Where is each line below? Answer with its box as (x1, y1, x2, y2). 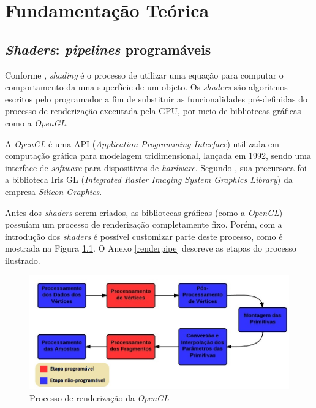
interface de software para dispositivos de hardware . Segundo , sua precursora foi (5, 161, 307, 174)
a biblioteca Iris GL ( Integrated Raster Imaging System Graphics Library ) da (5, 173, 293, 186)
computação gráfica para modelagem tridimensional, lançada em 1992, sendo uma (5, 149, 311, 162)
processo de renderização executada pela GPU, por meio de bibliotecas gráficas (5, 104, 301, 117)
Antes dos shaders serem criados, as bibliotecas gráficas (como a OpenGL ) (5, 206, 283, 218)
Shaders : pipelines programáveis (5, 39, 211, 58)
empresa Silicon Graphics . (5, 185, 102, 198)
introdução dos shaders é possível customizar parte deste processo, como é (5, 229, 283, 242)
